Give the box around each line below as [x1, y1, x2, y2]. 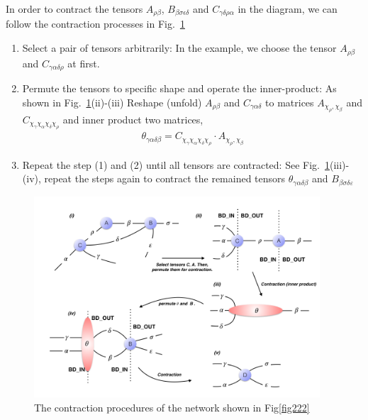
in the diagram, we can [238, 1, 338, 16]
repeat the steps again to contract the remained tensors [44, 171, 286, 186]
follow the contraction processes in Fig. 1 [6, 16, 185, 31]
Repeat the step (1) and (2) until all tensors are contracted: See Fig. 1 [22, 157, 330, 172]
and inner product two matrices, [62, 111, 203, 126]
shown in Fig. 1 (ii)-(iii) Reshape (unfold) [22, 94, 202, 109]
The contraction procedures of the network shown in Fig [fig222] [34, 400, 310, 415]
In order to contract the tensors [6, 1, 143, 16]
